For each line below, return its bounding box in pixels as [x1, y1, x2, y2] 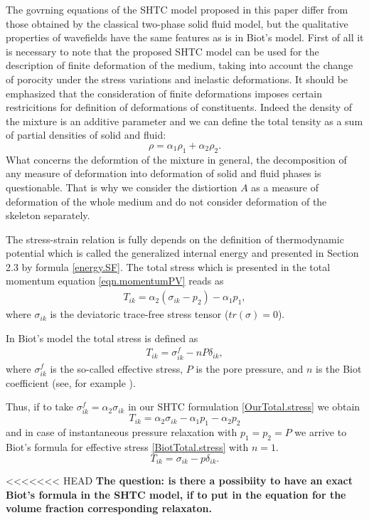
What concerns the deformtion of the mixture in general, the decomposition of [6, 152, 347, 166]
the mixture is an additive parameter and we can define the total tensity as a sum [6, 113, 363, 128]
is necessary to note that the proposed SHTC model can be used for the [6, 43, 319, 58]
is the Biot [315, 361, 362, 376]
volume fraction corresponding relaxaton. [6, 501, 212, 516]
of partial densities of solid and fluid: [6, 127, 166, 142]
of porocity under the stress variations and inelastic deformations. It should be [6, 71, 348, 86]
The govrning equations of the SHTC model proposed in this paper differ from [6, 2, 348, 16]
